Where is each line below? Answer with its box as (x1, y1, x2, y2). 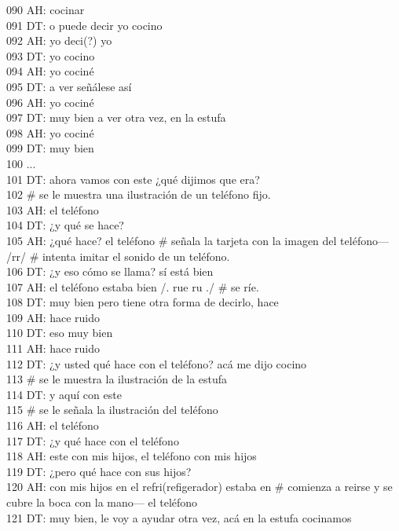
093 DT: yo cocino (6, 47, 95, 64)
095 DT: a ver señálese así (6, 78, 132, 94)
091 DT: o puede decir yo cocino (6, 16, 163, 33)
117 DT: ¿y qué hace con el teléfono (6, 432, 179, 449)
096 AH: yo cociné (6, 93, 94, 110)
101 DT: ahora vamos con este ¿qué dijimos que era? (6, 170, 260, 187)
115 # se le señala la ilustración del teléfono (6, 401, 218, 418)
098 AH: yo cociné (6, 124, 94, 141)
